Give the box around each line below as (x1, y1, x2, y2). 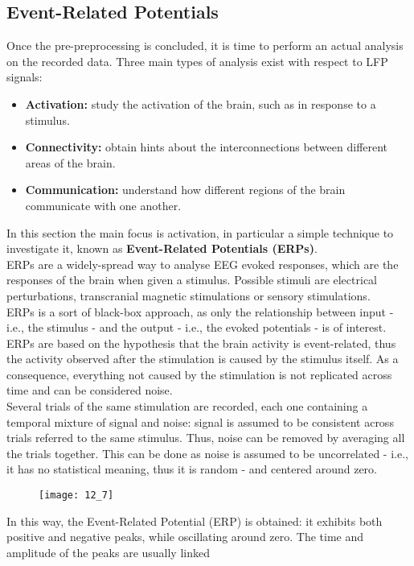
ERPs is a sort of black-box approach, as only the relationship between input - (6, 303, 394, 320)
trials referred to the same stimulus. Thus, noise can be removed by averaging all (6, 429, 405, 446)
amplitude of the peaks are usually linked (6, 543, 210, 560)
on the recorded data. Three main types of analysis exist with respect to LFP (6, 52, 388, 69)
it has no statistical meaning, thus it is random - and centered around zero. (6, 461, 377, 477)
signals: (6, 68, 43, 85)
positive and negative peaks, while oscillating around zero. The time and (6, 528, 364, 545)
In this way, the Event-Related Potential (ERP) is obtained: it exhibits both (6, 512, 383, 529)
